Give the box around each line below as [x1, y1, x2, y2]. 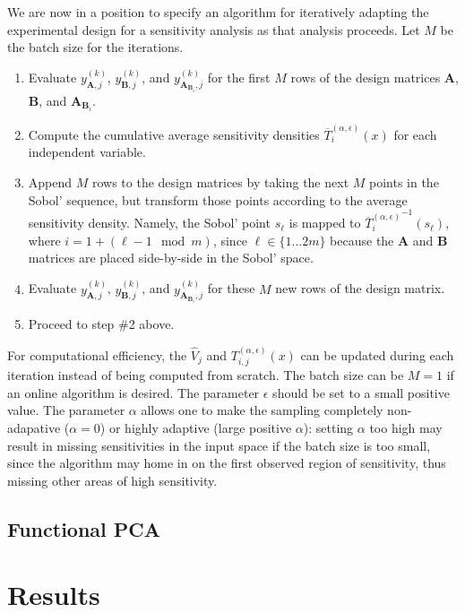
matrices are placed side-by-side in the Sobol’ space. [28, 248, 314, 267]
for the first [207, 68, 271, 87]
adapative [7, 418, 61, 436]
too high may [369, 418, 443, 436]
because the [330, 230, 394, 249]
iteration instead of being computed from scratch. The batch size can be [7, 366, 404, 384]
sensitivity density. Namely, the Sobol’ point [28, 213, 271, 232]
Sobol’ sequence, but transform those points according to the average [28, 190, 408, 209]
